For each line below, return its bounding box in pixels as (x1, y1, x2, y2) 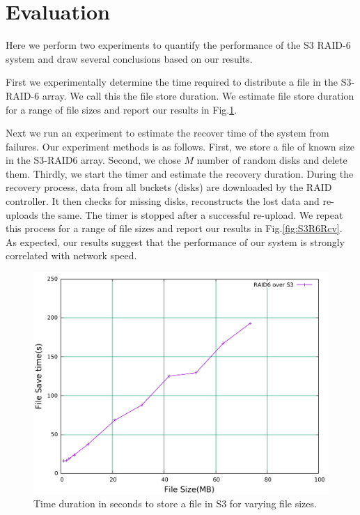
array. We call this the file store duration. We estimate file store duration (42, 88, 354, 102)
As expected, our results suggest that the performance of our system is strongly (6, 234, 345, 249)
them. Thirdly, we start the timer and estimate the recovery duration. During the (6, 166, 354, 180)
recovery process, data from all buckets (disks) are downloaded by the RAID (6, 180, 332, 194)
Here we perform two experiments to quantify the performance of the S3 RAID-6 (6, 38, 351, 52)
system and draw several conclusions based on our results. (6, 51, 253, 66)
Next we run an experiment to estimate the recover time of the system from (6, 125, 329, 140)
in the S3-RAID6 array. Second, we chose (6, 153, 181, 167)
